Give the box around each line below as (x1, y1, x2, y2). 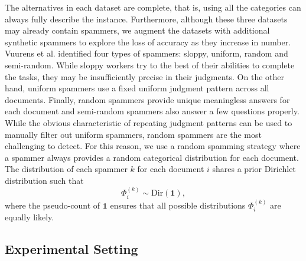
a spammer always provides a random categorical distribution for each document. (5, 151, 299, 163)
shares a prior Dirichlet (212, 163, 296, 175)
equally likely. (5, 210, 54, 223)
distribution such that (5, 174, 84, 186)
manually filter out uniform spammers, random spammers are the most (5, 128, 262, 140)
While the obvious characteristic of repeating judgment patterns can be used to (5, 116, 292, 128)
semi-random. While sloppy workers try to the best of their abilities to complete (5, 58, 295, 71)
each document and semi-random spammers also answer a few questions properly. (5, 105, 300, 117)
